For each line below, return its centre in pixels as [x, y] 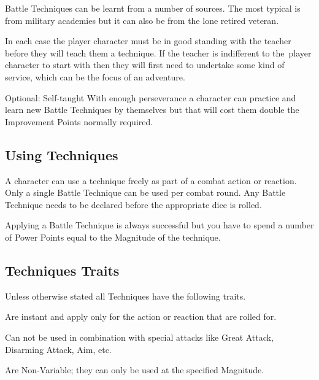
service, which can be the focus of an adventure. [95, 76]
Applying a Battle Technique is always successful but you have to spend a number [159, 225]
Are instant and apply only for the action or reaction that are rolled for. [141, 316]
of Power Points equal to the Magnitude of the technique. [113, 237]
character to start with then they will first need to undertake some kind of [145, 65]
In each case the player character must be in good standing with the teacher [148, 41]
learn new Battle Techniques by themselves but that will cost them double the [152, 110]
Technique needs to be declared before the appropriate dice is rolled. [133, 204]
